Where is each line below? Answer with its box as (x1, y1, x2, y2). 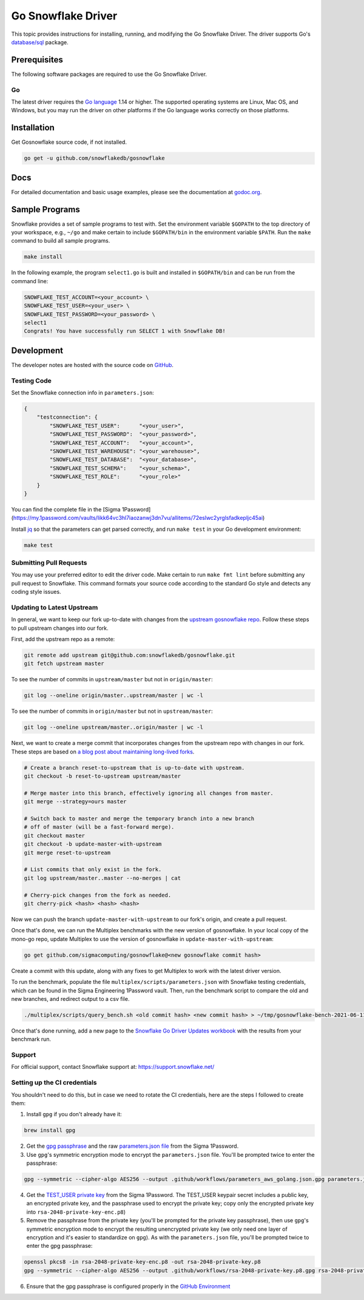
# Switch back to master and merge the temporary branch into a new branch (24, 815, 255, 822)
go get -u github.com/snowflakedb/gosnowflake (24, 155, 165, 162)
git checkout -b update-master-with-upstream (24, 841, 162, 847)
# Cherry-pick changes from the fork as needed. (24, 892, 172, 898)
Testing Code (11, 376, 52, 385)
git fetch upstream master (24, 660, 104, 667)
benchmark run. (11, 1036, 52, 1043)
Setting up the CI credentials (11, 1079, 97, 1087)
